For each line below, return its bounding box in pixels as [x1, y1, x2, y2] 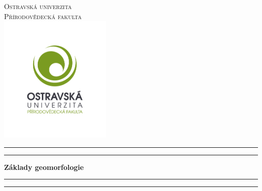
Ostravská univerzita [4, 1, 72, 11]
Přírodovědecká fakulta [4, 11, 82, 21]
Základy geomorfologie [4, 161, 84, 172]
